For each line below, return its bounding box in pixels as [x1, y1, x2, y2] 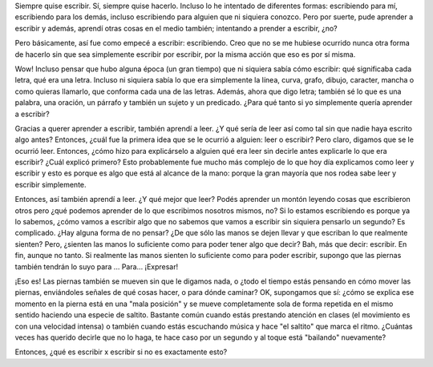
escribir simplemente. [14, 179, 87, 189]
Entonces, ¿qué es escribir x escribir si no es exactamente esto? [14, 347, 228, 357]
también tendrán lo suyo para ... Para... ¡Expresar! [14, 261, 179, 272]
